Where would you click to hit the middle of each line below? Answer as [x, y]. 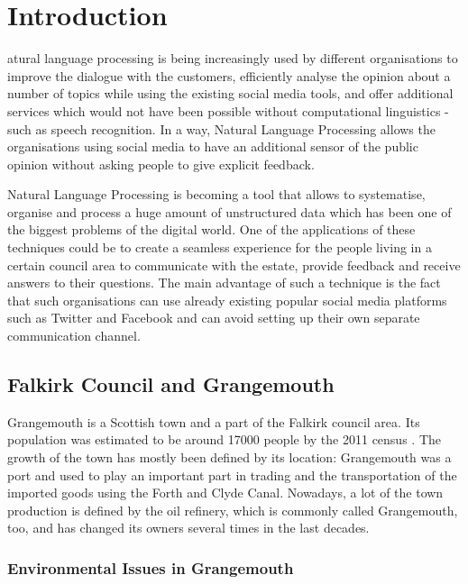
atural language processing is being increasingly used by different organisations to [233, 58]
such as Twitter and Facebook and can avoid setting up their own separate [214, 318]
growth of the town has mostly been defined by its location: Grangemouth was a [229, 457]
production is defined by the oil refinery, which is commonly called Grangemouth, [233, 510]
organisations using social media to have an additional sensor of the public [213, 146]
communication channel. [74, 336]
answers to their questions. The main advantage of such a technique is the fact [224, 283]
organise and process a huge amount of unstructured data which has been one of [229, 211]
